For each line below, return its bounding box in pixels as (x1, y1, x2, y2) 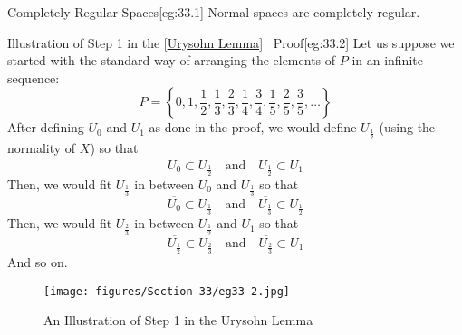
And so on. (7, 253, 68, 272)
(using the (379, 118, 436, 137)
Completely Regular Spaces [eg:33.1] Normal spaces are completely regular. (7, 3, 420, 21)
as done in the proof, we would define (149, 118, 357, 137)
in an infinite (351, 51, 423, 70)
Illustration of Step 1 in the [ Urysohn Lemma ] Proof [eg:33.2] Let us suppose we (7, 33, 455, 52)
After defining (7, 118, 84, 137)
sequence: (7, 68, 60, 87)
